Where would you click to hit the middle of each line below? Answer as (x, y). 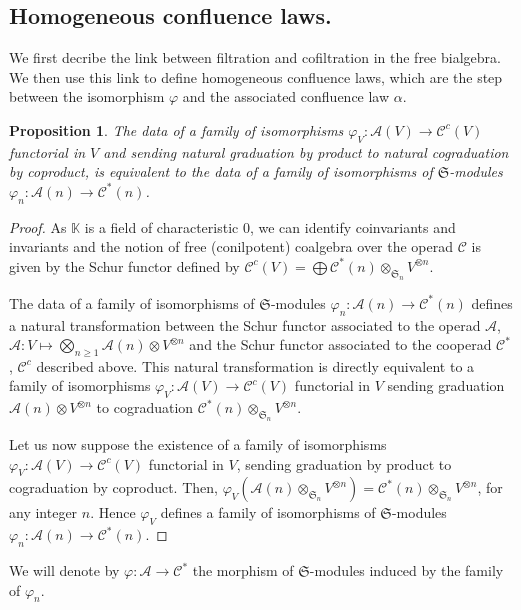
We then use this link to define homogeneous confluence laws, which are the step (256, 76)
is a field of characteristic (161, 226)
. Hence (113, 512)
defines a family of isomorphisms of (268, 512)
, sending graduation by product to (344, 463)
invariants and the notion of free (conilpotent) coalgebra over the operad (231, 246)
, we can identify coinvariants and (352, 226)
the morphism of (243, 570)
